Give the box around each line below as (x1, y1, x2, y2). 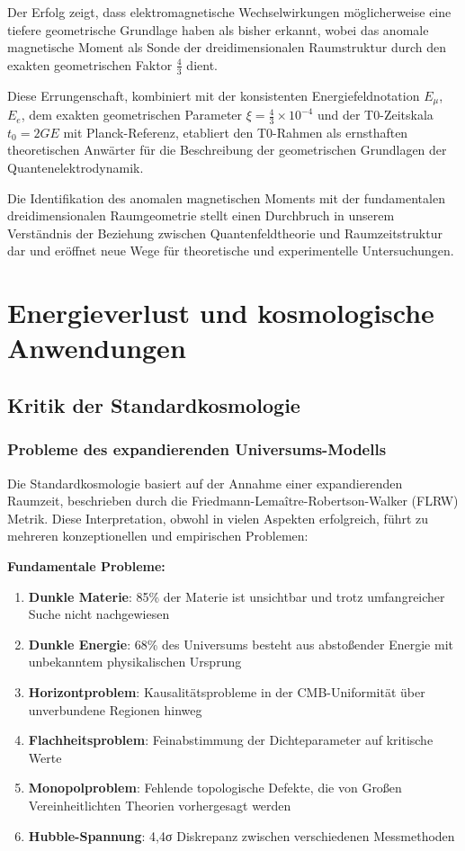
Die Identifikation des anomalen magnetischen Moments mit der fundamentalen (7, 188, 445, 207)
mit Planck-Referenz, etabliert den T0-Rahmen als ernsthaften (63, 122, 408, 141)
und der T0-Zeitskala (317, 105, 434, 124)
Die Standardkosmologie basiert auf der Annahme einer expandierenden (7, 473, 403, 492)
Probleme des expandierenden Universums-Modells (7, 438, 387, 461)
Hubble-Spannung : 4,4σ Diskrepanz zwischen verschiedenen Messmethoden (28, 826, 455, 845)
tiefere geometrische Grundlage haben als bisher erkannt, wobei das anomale (7, 20, 429, 39)
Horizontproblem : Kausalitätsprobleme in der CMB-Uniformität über (28, 682, 425, 701)
